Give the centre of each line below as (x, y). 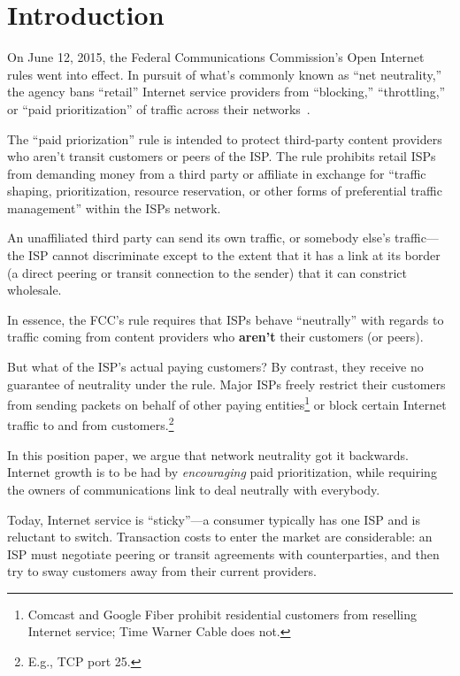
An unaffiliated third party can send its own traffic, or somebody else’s (199, 238)
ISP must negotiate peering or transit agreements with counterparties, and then (223, 553)
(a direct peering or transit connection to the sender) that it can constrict (207, 272)
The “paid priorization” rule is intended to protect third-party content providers (225, 138)
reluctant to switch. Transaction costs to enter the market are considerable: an (220, 537)
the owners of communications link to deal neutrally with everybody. (194, 489)
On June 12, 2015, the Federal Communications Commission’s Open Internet (216, 57)
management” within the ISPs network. (114, 207)
